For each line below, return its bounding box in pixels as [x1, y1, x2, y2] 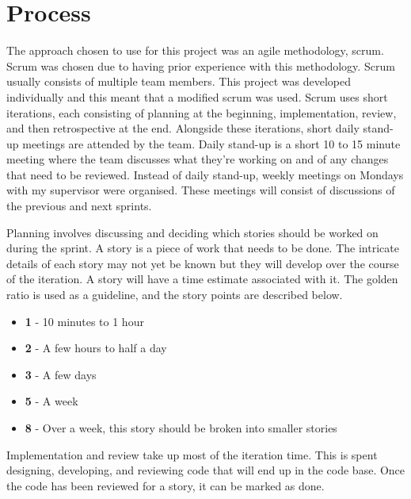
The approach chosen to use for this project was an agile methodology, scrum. [6, 42, 384, 59]
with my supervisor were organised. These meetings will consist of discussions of [6, 182, 395, 198]
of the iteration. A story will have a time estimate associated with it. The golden [6, 271, 398, 287]
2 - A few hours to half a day [25, 340, 167, 356]
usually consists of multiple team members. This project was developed [6, 73, 351, 90]
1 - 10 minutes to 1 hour [25, 313, 144, 329]
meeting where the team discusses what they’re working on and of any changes [6, 151, 389, 167]
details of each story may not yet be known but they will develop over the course [6, 255, 399, 271]
